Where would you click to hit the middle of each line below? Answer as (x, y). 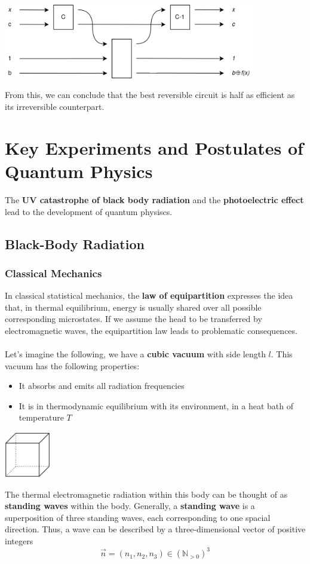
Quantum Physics (79, 171)
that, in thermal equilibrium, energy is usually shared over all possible (133, 307)
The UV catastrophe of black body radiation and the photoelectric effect (154, 199)
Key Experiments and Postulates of (154, 147)
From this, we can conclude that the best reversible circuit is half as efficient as (150, 95)
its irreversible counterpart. (55, 107)
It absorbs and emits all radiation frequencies (102, 386)
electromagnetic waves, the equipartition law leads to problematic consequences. (151, 330)
